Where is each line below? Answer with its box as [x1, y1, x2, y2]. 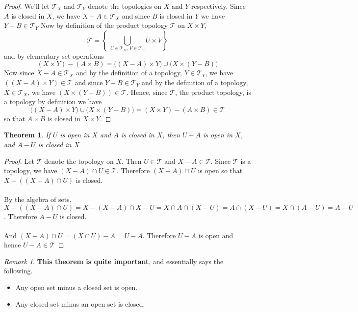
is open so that [198, 165, 243, 176]
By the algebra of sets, [4, 194, 72, 204]
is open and [198, 230, 233, 240]
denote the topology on [44, 156, 114, 166]
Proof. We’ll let [4, 1, 50, 11]
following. [4, 266, 33, 276]
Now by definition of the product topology [41, 20, 168, 30]
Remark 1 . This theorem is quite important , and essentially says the [4, 256, 224, 266]
